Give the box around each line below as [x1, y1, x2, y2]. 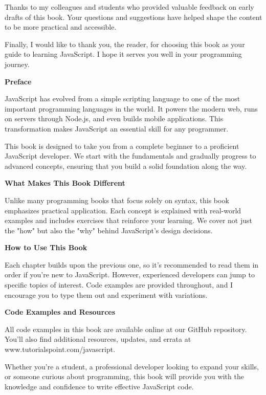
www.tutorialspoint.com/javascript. [5, 344, 116, 355]
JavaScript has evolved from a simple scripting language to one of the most [5, 93, 240, 104]
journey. [5, 58, 30, 69]
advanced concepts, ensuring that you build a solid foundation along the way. [5, 160, 247, 171]
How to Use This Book [5, 242, 87, 253]
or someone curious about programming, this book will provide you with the [5, 371, 244, 382]
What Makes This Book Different [5, 178, 125, 188]
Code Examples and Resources [5, 306, 116, 317]
